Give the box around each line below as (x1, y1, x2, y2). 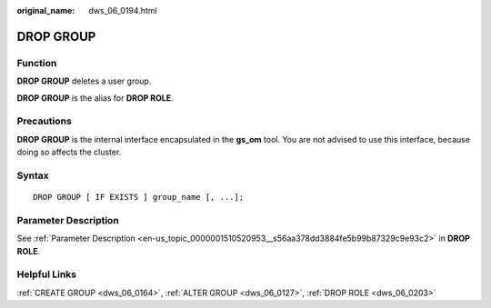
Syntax (16, 169, 49, 182)
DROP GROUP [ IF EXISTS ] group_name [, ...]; (33, 192, 245, 203)
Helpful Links (16, 268, 77, 281)
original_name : (16, 5, 75, 15)
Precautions (16, 114, 72, 127)
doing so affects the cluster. (16, 146, 122, 158)
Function (16, 56, 57, 69)
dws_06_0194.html (88, 5, 158, 15)
